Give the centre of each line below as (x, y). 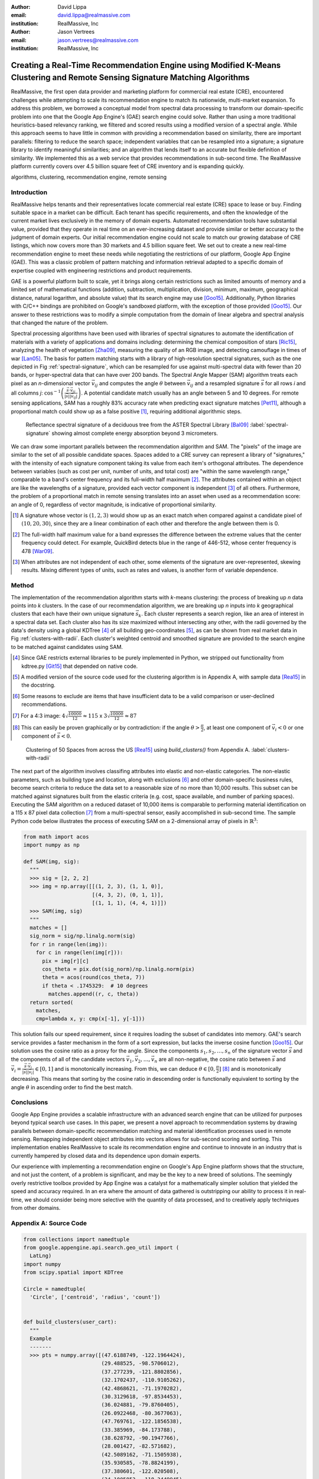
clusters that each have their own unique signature (73, 614)
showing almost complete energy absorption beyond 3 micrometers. (135, 433)
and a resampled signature (227, 383)
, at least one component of (237, 727)
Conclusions (30, 1102)
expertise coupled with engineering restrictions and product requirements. (101, 270)
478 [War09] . (38, 551)
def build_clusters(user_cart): (70, 1322)
